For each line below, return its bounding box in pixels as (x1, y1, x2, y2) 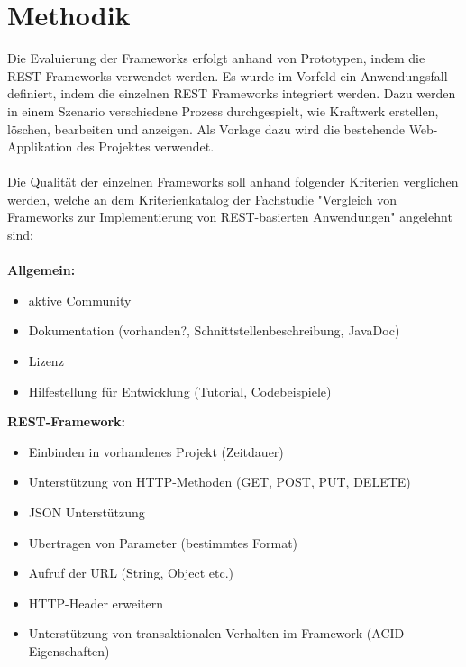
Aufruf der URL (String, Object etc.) (28, 563, 234, 582)
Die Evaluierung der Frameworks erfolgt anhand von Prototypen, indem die (7, 49, 425, 68)
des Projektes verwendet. (77, 137, 215, 156)
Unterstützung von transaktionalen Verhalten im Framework (28, 624, 363, 643)
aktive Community (28, 290, 132, 309)
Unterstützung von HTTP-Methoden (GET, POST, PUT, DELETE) (28, 472, 411, 491)
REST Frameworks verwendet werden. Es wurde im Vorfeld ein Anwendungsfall (7, 66, 448, 85)
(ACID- (366, 624, 408, 643)
